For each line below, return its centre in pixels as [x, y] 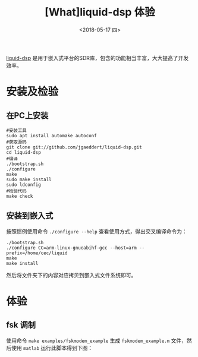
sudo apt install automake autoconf [51, 135]
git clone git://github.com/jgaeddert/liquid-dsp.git [74, 147]
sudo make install [29, 179]
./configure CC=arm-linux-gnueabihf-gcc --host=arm [71, 248]
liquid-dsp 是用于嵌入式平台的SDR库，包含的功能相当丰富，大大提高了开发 [98, 58]
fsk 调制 [21, 325]
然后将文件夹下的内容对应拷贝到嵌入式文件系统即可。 [71, 275]
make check [20, 196]
